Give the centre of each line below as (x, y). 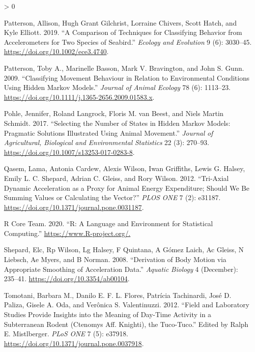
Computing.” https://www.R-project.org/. (67, 233)
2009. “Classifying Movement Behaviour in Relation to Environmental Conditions (127, 77)
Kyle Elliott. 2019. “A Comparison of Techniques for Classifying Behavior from (123, 32)
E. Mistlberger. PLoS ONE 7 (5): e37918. (66, 334)
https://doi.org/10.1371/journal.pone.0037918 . (74, 343)
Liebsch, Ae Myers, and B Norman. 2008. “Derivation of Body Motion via (115, 259)
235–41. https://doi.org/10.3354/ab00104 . (67, 279)
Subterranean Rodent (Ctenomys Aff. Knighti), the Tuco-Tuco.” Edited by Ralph (126, 324)
